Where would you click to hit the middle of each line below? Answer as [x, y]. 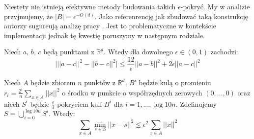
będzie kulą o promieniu [175, 82]
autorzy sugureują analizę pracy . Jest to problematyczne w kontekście [110, 26]
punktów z [100, 82]
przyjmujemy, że [28, 16]
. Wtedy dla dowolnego [138, 52]
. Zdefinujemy [196, 104]
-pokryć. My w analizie [215, 6]
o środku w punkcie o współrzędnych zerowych [132, 92]
